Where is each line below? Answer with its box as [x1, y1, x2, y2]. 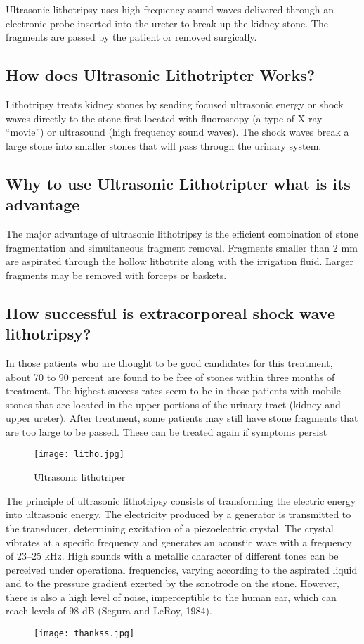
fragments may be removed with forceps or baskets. [6, 267, 227, 282]
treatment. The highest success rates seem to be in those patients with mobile [6, 383, 341, 398]
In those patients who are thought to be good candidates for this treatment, [6, 355, 333, 370]
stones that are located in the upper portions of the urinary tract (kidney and [6, 397, 341, 411]
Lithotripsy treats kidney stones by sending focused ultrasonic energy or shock [6, 96, 344, 111]
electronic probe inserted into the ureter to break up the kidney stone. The [6, 15, 328, 30]
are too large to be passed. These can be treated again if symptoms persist [6, 424, 327, 439]
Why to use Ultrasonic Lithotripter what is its [6, 172, 351, 194]
